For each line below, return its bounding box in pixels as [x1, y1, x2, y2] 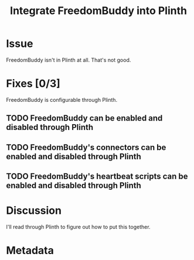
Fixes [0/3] [6, 77, 60, 90]
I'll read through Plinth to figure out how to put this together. [6, 223, 151, 230]
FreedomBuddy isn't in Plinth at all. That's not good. [6, 56, 131, 63]
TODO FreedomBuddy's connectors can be [6, 142, 166, 152]
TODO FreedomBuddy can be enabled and [6, 113, 163, 124]
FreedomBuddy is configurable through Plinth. [6, 96, 118, 103]
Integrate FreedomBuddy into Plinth [9, 4, 188, 18]
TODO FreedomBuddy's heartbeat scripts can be [6, 172, 189, 182]
